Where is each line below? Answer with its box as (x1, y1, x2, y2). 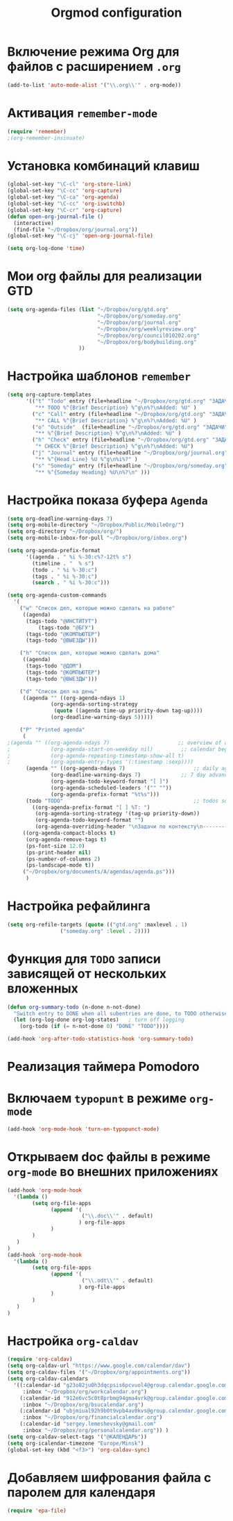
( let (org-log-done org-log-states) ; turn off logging (13, 1016, 185, 1024)
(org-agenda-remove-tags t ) (25, 836, 107, 843)
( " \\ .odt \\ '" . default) (81, 1277, 154, 1284)
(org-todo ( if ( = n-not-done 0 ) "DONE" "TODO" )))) (19, 1023, 169, 1030)
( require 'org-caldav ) (7, 1356, 73, 1363)
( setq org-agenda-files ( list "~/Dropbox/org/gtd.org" (7, 306, 169, 313)
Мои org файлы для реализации (7, 269, 202, 284)
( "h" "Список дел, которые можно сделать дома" (19, 649, 159, 657)
